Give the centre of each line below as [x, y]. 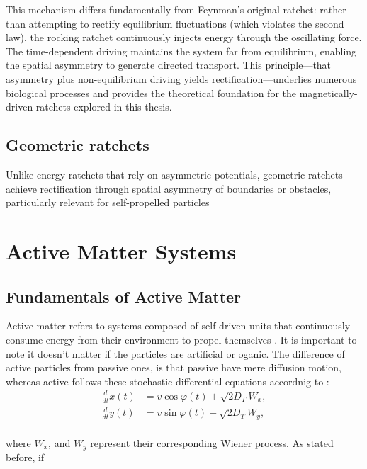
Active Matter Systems [121, 250]
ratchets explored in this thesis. [104, 107]
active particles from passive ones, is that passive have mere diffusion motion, [174, 367]
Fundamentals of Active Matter [124, 296]
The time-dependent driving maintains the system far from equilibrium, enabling [181, 51]
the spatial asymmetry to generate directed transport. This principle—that [169, 65]
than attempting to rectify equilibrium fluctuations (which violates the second [175, 23]
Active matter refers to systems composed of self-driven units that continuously [178, 326]
